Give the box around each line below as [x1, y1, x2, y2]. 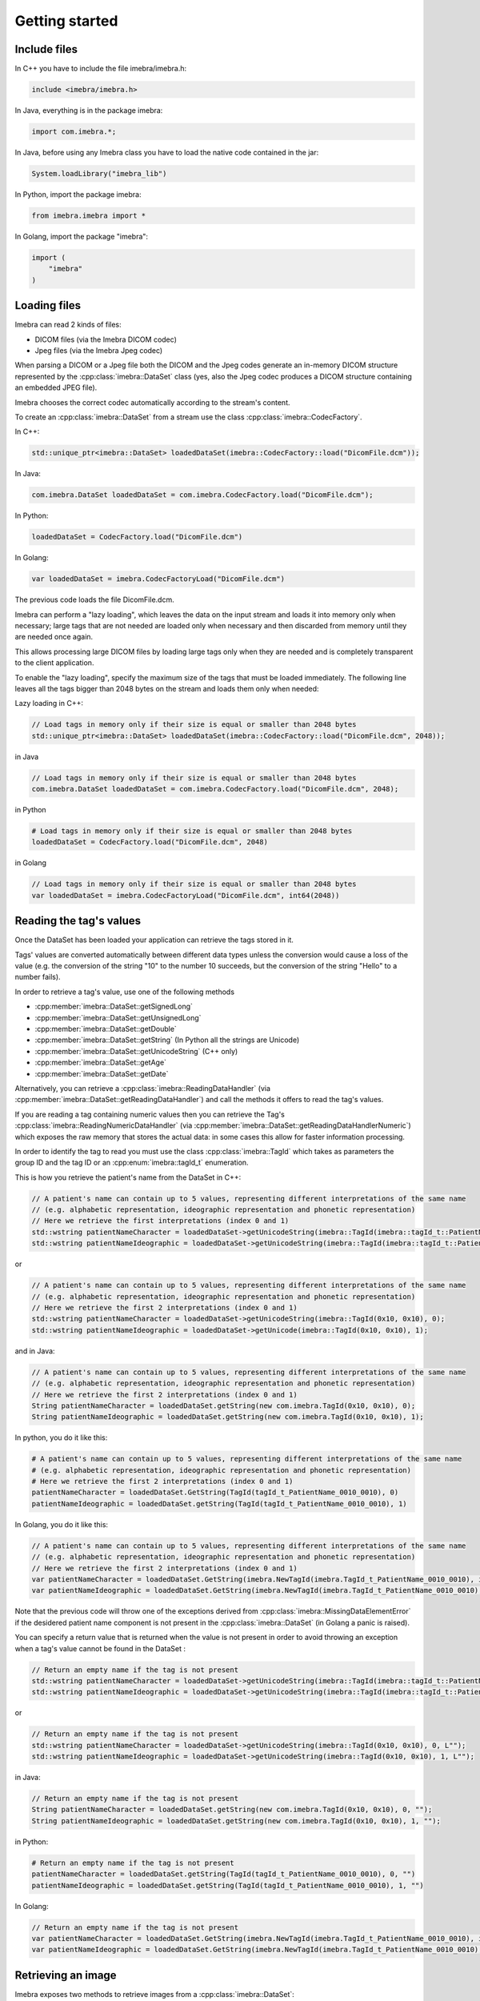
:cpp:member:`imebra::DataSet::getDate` [34, 1069, 169, 1078]
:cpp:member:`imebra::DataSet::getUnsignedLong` [34, 1013, 202, 1022]
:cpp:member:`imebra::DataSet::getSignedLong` [34, 1001, 194, 1012]
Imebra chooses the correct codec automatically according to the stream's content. [14, 397, 291, 407]
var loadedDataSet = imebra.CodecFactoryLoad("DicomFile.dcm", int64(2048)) [31, 891, 340, 900]
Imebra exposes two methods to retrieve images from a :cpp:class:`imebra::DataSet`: [14, 1989, 295, 1999]
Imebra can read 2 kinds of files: [14, 320, 122, 330]
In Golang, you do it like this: [14, 1519, 108, 1529]
